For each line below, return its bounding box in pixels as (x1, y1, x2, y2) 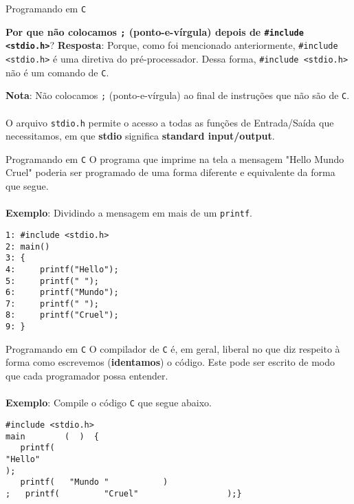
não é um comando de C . (5, 65, 109, 79)
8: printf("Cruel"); (5, 310, 119, 320)
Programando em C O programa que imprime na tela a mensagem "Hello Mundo (5, 151, 344, 166)
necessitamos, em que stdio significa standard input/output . (5, 129, 275, 143)
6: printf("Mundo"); (5, 287, 119, 298)
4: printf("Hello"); (5, 264, 119, 274)
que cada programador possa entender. (5, 369, 168, 383)
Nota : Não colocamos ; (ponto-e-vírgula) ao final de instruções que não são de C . (5, 88, 350, 102)
